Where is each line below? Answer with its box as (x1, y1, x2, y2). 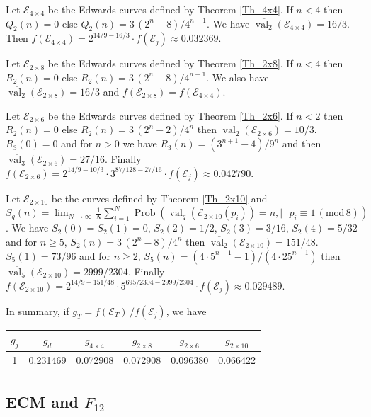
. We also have (206, 69, 269, 84)
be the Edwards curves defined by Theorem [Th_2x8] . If (47, 56, 293, 71)
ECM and (6, 390, 79, 412)
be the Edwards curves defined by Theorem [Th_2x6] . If (47, 108, 293, 122)
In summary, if (6, 303, 69, 318)
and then (282, 136, 321, 151)
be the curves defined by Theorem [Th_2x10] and (51, 190, 268, 205)
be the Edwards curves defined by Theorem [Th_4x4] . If (47, 2, 293, 16)
